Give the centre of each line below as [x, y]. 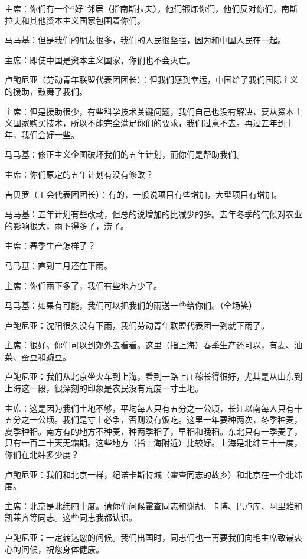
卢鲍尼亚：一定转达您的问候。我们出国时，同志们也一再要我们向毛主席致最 [149, 537]
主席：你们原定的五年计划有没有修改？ [79, 174]
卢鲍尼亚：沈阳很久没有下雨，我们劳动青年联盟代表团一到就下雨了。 [137, 325]
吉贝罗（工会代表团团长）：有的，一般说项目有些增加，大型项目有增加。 [143, 194]
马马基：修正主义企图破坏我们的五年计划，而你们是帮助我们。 [125, 154]
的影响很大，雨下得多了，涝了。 [67, 225]
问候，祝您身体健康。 [62, 549]
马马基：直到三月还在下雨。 [58, 265]
